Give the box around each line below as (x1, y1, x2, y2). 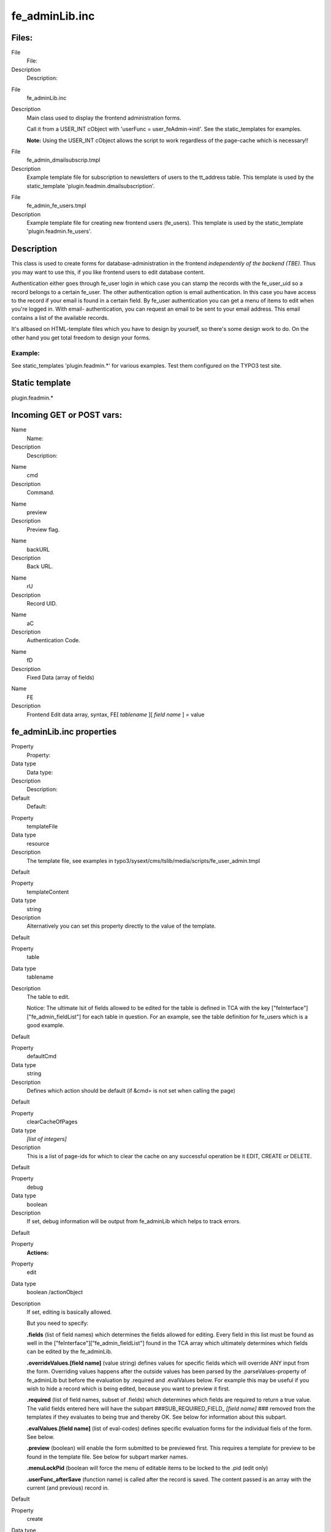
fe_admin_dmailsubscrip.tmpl (26, 156, 101, 164)
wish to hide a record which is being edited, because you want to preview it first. (26, 1385, 230, 1392)
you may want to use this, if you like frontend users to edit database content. (11, 268, 205, 276)
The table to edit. (26, 993, 70, 1001)
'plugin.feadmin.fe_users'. (26, 227, 92, 235)
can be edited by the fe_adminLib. (26, 1348, 113, 1356)
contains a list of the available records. (11, 314, 109, 321)
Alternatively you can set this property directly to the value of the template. (26, 922, 216, 930)
